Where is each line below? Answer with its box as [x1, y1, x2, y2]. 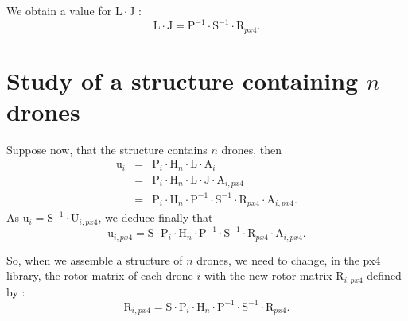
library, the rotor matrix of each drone [6, 267, 193, 284]
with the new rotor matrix [204, 267, 332, 284]
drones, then [221, 141, 282, 157]
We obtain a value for [6, 2, 112, 18]
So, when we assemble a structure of [6, 251, 183, 268]
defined [367, 267, 402, 284]
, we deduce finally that [98, 209, 213, 226]
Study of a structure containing [6, 64, 359, 96]
